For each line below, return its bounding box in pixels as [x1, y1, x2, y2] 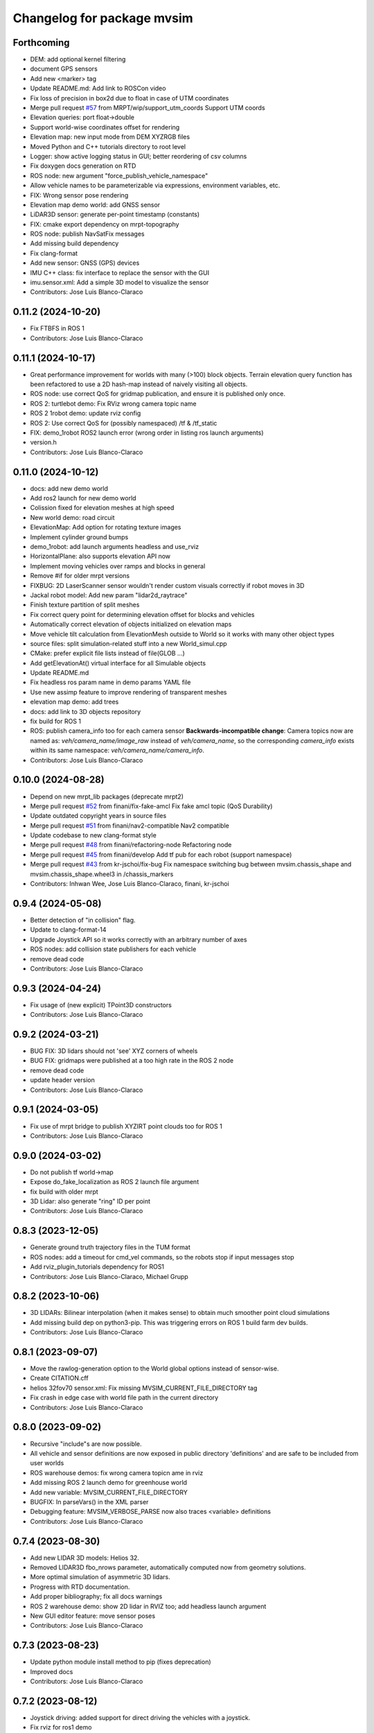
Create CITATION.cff [30, 1374, 89, 1382]
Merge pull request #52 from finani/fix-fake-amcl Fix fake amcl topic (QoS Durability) [30, 801, 273, 810]
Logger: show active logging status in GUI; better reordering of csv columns [30, 152, 247, 160]
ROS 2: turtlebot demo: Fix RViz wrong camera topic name [30, 399, 197, 408]
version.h [30, 438, 57, 446]
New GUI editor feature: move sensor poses [30, 1612, 156, 1620]
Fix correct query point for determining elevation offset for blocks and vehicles [30, 610, 255, 618]
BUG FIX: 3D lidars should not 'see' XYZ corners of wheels [30, 1047, 198, 1055]
